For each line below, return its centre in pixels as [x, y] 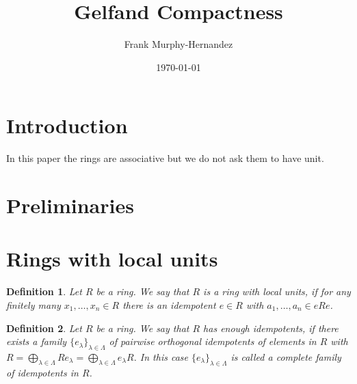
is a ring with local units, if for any [277, 291]
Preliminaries [70, 205]
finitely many [34, 304]
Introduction [67, 125]
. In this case [161, 356]
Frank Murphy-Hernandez [178, 44]
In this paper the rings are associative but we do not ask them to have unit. [165, 158]
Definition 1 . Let [44, 291]
